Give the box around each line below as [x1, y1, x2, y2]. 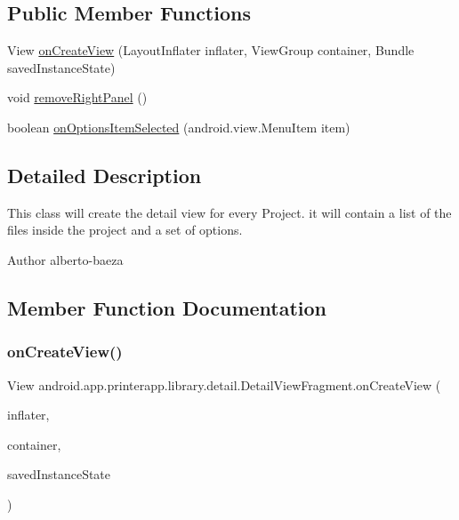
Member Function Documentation [7, 293, 327, 321]
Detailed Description [7, 161, 202, 188]
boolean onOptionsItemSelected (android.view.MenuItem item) [7, 117, 350, 136]
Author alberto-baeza [7, 250, 124, 268]
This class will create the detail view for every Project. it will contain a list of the [7, 203, 452, 221]
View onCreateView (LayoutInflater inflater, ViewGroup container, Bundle [7, 41, 415, 60]
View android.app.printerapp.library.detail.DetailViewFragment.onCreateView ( [7, 375, 441, 394]
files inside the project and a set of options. [7, 220, 243, 239]
